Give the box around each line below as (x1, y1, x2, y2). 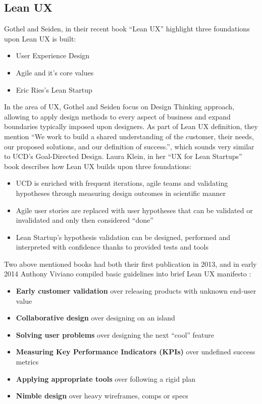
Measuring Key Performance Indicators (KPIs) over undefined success (16, 346, 255, 357)
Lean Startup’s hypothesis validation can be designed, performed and (16, 231, 230, 242)
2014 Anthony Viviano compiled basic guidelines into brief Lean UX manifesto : (4, 268, 251, 279)
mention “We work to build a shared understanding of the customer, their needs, (4, 131, 254, 141)
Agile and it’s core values (16, 67, 94, 77)
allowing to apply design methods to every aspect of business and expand (4, 111, 231, 122)
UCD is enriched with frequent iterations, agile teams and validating (16, 178, 228, 188)
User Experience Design (16, 50, 90, 61)
